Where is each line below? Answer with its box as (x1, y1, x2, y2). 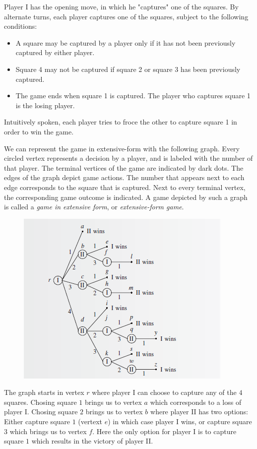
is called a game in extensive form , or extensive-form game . (4, 201, 184, 212)
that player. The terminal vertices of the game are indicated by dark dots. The (4, 162, 244, 173)
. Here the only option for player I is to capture (92, 426, 237, 436)
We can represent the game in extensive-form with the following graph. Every (4, 143, 240, 153)
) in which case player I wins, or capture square (108, 416, 252, 427)
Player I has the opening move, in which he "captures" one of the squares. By (4, 1, 239, 11)
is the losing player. (15, 100, 75, 110)
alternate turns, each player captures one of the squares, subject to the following (4, 11, 249, 21)
